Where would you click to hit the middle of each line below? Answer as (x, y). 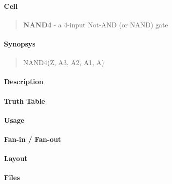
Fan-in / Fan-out (33, 139)
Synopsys (20, 43)
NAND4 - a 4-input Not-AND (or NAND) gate (96, 24)
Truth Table (25, 101)
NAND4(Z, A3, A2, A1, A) (64, 62)
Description (24, 81)
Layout (16, 158)
